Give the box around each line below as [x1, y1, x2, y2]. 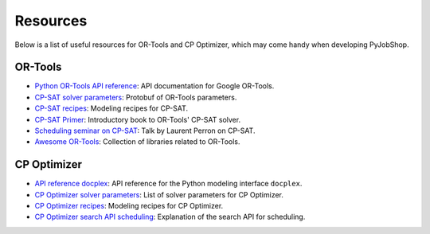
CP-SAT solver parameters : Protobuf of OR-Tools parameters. [34, 92, 237, 102]
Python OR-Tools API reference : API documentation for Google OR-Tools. [34, 81, 275, 91]
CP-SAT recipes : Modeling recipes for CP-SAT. [34, 103, 189, 113]
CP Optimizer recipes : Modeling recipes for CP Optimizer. [34, 201, 224, 211]
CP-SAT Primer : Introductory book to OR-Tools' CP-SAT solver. [34, 115, 241, 124]
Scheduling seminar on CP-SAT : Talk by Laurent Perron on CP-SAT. [34, 126, 256, 135]
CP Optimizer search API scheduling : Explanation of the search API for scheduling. [34, 212, 306, 222]
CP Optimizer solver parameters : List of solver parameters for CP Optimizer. [34, 189, 284, 199]
